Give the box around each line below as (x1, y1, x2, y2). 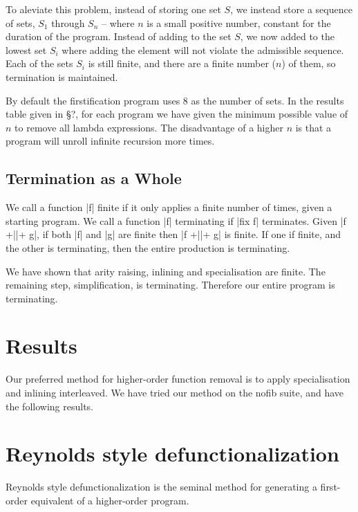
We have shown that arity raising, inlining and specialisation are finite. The (6, 264, 326, 278)
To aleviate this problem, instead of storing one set (6, 2, 221, 16)
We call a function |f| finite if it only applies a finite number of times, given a (6, 200, 332, 214)
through (51, 15, 85, 30)
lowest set (6, 42, 47, 57)
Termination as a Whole (6, 167, 182, 189)
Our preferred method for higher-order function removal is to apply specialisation (6, 372, 350, 386)
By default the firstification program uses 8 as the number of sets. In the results (6, 93, 344, 107)
